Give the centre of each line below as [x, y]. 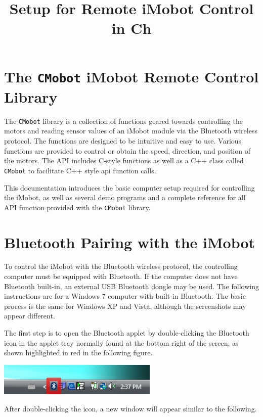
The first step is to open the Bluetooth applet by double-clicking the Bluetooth [127, 333]
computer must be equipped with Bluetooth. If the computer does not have [121, 276]
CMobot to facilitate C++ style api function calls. [80, 170]
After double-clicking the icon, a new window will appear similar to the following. [130, 408]
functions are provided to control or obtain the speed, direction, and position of [127, 150]
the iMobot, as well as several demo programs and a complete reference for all [125, 197]
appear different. [30, 316]
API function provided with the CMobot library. [77, 207]
